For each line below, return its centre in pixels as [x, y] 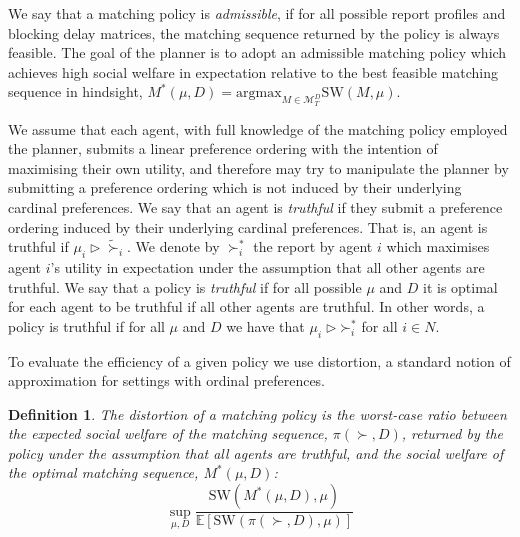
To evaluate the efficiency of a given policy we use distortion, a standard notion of [259, 360]
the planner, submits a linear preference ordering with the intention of [223, 148]
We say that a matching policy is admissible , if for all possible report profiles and [257, 13]
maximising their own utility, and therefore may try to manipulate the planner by [258, 167]
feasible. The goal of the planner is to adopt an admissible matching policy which [257, 52]
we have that [265, 325]
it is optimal [460, 286]
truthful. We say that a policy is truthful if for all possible [185, 286]
